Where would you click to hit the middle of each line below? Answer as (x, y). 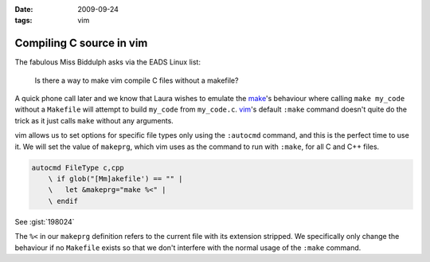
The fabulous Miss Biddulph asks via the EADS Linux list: (107, 62)
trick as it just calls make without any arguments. (94, 120)
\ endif (63, 201)
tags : (23, 21)
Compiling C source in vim (81, 43)
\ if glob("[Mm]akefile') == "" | (115, 179)
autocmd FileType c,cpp (78, 168)
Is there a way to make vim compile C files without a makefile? (137, 80)
